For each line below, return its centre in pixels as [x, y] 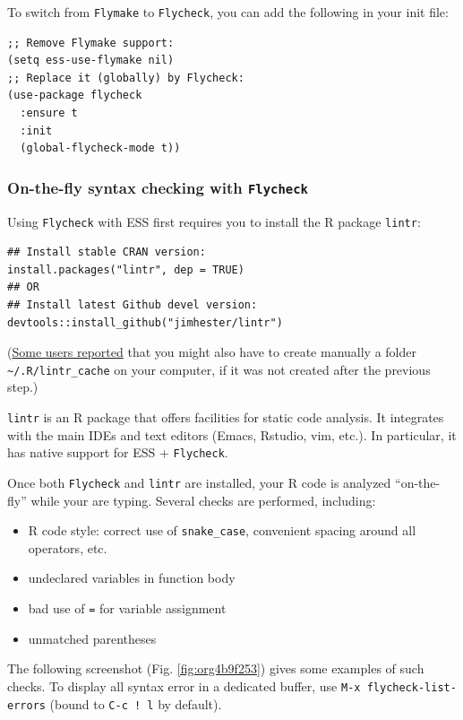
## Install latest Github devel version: [133, 305]
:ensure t [49, 113]
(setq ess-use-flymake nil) [91, 61]
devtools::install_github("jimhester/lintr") [145, 322]
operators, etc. [68, 547]
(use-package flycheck [75, 95]
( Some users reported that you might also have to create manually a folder [212, 352]
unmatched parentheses [92, 638]
